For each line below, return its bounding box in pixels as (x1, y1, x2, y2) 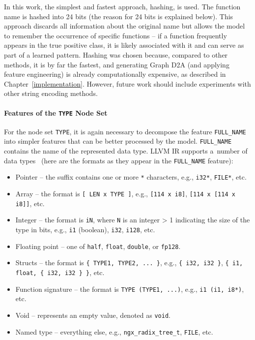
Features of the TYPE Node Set (4, 107, 108, 118)
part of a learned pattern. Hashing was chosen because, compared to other (4, 49, 228, 60)
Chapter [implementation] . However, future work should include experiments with (4, 78, 251, 89)
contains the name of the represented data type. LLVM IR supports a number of (4, 146, 248, 156)
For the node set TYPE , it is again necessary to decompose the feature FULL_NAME (4, 126, 246, 136)
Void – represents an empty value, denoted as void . (15, 309, 170, 320)
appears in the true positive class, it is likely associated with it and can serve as (4, 40, 244, 50)
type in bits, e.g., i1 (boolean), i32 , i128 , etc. (15, 224, 155, 234)
